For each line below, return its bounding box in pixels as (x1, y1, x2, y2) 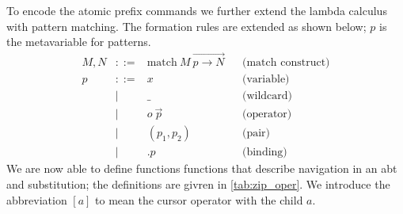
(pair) (241, 128, 271, 139)
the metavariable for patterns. (6, 33, 151, 50)
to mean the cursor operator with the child (95, 191, 303, 208)
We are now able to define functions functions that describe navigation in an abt (6, 160, 397, 177)
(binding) (241, 147, 287, 159)
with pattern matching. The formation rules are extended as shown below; (6, 17, 367, 34)
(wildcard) (241, 90, 293, 102)
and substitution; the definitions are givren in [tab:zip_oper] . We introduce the (6, 176, 390, 192)
